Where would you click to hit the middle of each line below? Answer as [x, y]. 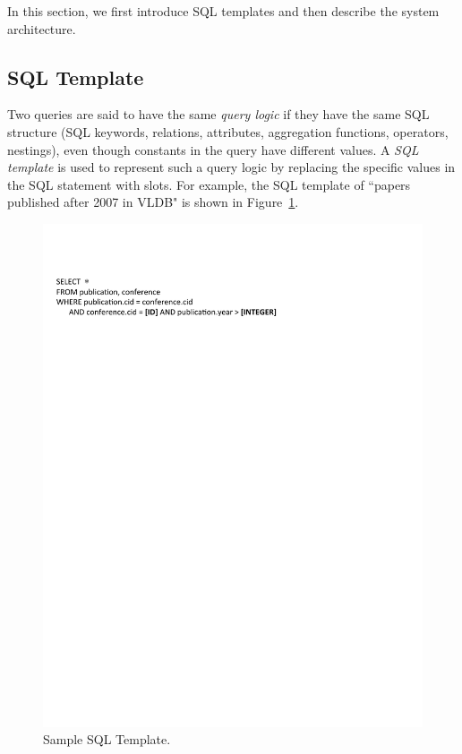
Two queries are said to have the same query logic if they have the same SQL [218, 114]
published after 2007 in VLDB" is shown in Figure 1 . [153, 202]
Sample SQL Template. [107, 739]
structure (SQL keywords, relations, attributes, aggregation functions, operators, [228, 131]
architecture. [42, 28]
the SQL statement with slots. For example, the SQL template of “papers [209, 184]
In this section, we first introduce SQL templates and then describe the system [223, 11]
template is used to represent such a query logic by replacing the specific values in [231, 167]
